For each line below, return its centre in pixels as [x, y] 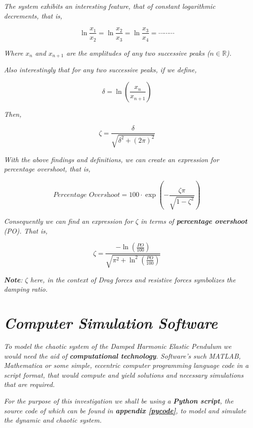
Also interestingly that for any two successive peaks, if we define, [100, 70]
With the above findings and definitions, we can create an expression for [112, 159]
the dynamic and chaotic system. [53, 420]
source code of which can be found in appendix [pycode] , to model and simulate [125, 410]
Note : [13, 279]
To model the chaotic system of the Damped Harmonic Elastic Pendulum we [118, 346]
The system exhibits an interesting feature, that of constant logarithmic [110, 6]
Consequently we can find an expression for [69, 221]
